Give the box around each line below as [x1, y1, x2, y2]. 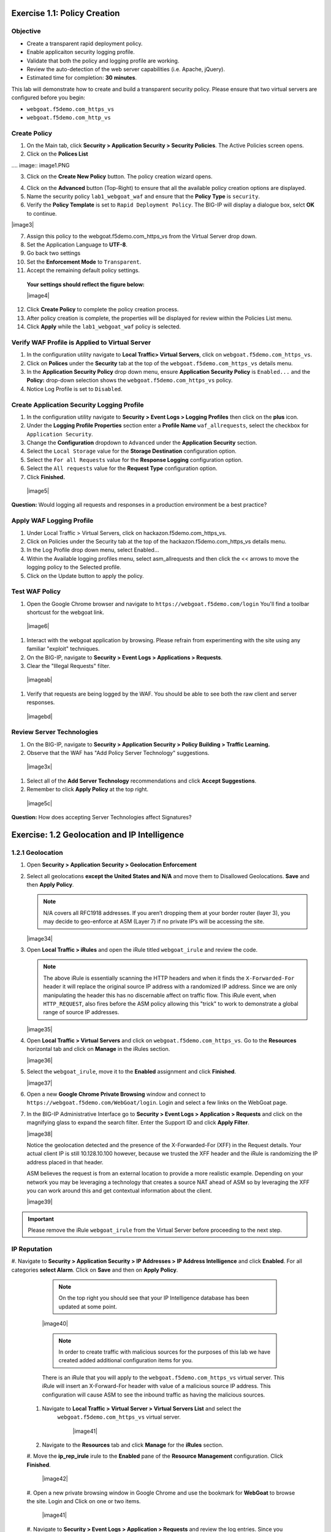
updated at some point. [58, 1303, 118, 1310]
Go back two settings [26, 249, 81, 257]
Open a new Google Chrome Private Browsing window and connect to [26, 1091, 206, 1098]
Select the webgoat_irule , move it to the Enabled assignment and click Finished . [26, 1068, 236, 1075]
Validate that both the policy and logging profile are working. [26, 57, 180, 64]
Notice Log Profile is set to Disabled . [26, 385, 123, 392]
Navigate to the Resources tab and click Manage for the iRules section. [42, 1441, 224, 1449]
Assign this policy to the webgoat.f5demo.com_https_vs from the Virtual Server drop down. [26, 232, 257, 240]
